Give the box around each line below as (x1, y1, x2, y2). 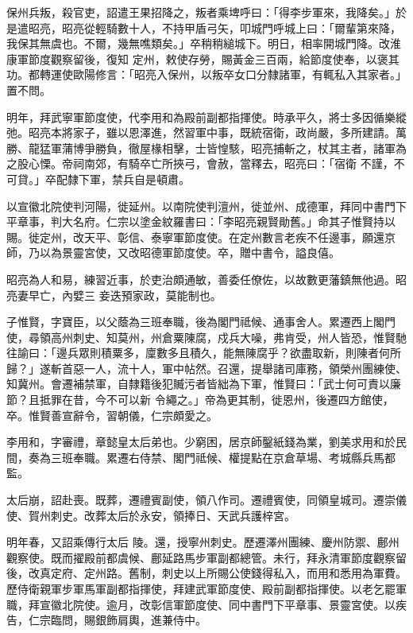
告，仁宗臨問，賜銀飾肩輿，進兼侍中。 (6, 612, 206, 628)
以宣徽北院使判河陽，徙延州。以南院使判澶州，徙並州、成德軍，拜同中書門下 (6, 197, 407, 214)
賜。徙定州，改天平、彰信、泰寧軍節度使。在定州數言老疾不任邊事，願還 (6, 228, 384, 245)
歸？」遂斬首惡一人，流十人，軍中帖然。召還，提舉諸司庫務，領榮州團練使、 (6, 359, 407, 376)
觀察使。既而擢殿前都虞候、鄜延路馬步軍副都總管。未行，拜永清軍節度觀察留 (6, 549, 407, 565)
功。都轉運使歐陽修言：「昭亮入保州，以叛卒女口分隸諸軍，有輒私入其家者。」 (6, 66, 407, 83)
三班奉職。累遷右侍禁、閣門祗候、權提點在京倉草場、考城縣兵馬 (50, 449, 384, 465)
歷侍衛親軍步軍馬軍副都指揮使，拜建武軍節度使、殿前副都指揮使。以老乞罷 (6, 581, 396, 596)
